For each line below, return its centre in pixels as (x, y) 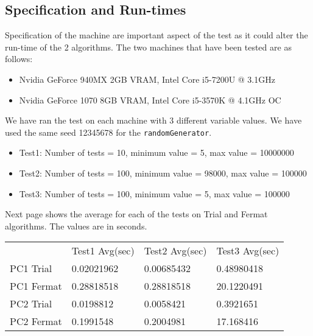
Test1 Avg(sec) (103, 251)
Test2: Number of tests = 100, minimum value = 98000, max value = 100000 (163, 173)
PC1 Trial (31, 268)
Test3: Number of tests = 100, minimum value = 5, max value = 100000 (154, 193)
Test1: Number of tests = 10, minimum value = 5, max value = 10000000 (156, 152)
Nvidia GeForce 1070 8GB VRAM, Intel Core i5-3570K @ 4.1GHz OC (150, 100)
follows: (19, 59)
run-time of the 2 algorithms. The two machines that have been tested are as (148, 47)
